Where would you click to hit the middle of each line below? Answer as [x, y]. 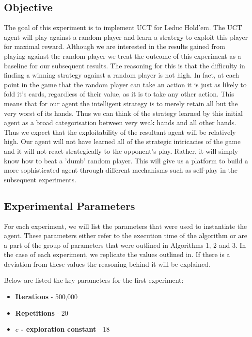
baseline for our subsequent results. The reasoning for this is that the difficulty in [125, 65]
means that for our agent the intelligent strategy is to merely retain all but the [121, 103]
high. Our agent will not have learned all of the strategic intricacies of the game [122, 141]
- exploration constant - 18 [65, 329]
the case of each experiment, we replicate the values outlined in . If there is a [117, 254]
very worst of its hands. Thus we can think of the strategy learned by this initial [123, 113]
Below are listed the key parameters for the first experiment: [94, 280]
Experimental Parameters [70, 205]
